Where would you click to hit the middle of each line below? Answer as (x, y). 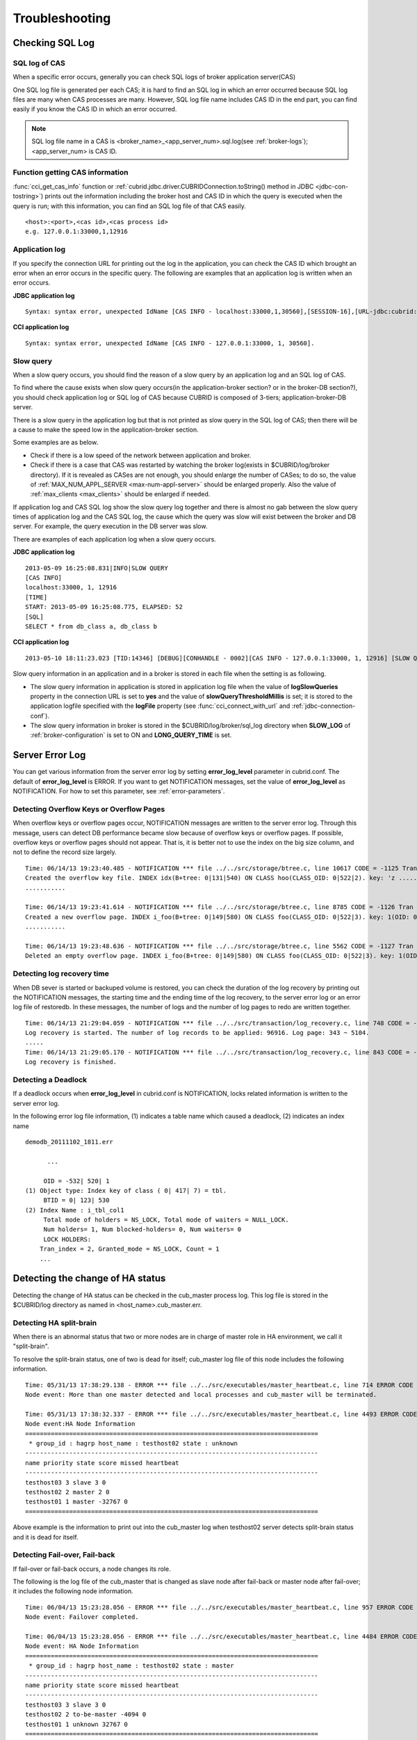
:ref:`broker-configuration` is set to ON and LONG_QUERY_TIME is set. (131, 735)
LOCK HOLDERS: (67, 1239)
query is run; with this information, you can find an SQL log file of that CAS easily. (129, 206)
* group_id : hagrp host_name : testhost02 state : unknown (133, 1443)
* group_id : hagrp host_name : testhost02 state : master (131, 1666)
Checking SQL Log (54, 43)
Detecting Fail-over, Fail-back (64, 1555)
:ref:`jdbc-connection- (324, 706)
